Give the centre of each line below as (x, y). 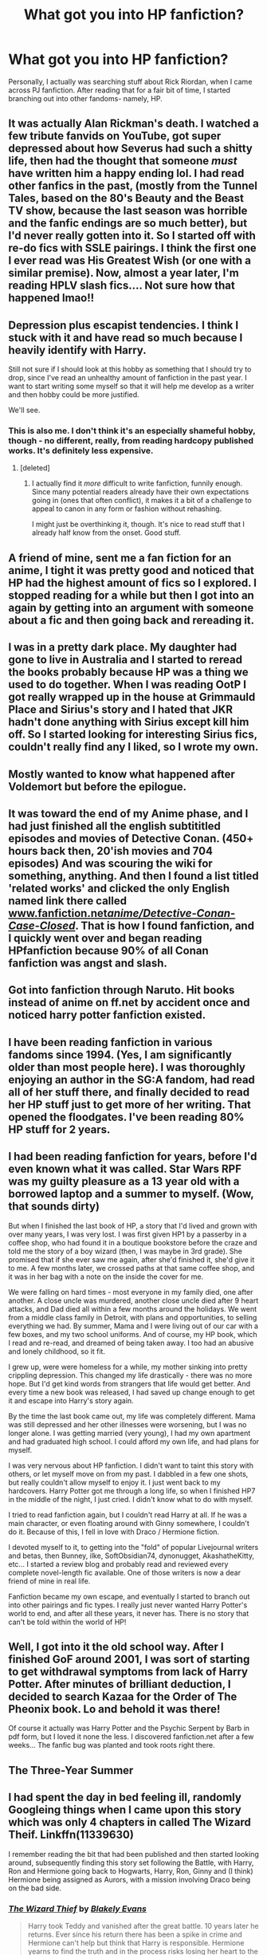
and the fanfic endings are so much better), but (128, 224)
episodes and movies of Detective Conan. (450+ (131, 838)
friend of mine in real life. (49, 1581)
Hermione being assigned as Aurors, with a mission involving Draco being (130, 1879)
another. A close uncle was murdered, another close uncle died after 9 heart (133, 1300)
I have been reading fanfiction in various (110, 1042)
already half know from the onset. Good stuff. (106, 533)
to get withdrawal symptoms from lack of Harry (128, 1672)
